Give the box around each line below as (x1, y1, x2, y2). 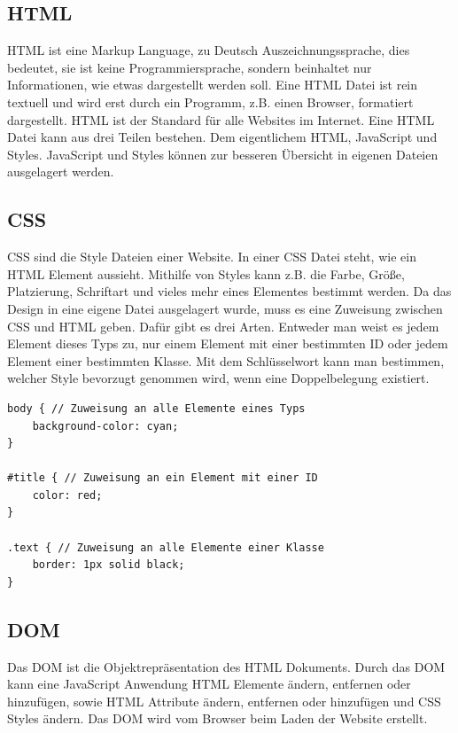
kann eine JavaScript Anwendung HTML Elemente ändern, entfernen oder (7, 675, 411, 693)
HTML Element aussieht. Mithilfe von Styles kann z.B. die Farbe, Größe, (7, 264, 405, 283)
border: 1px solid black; (32, 558, 185, 572)
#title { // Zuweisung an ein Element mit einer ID (7, 472, 318, 485)
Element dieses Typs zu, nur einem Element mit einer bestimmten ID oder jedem (7, 334, 448, 353)
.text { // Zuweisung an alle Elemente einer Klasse (7, 541, 324, 554)
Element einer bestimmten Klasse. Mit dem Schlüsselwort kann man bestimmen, (7, 351, 445, 370)
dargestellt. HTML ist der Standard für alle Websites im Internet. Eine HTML (7, 110, 435, 129)
